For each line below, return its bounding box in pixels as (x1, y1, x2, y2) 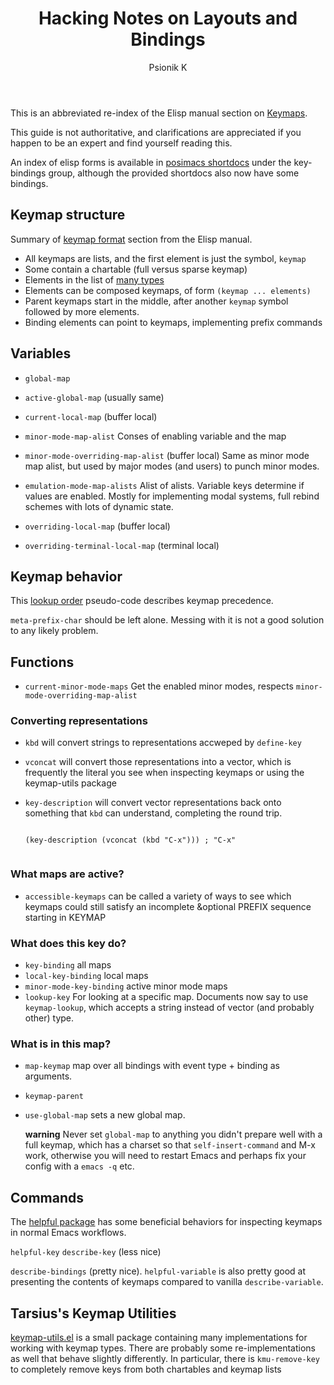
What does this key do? (10, 936, 127, 950)
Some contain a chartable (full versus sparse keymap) (24, 263, 248, 275)
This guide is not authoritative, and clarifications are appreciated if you (10, 126, 302, 138)
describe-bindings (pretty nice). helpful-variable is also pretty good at (10, 1265, 307, 1277)
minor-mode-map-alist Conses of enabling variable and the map (24, 430, 287, 442)
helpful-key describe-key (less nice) (10, 1246, 162, 1258)
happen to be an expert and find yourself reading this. (10, 137, 233, 149)
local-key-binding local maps (24, 970, 149, 982)
